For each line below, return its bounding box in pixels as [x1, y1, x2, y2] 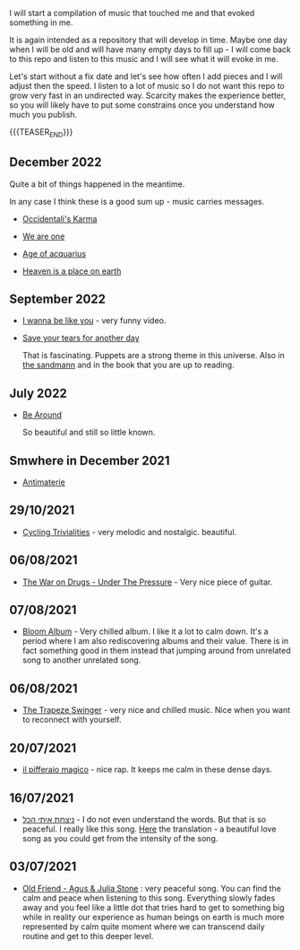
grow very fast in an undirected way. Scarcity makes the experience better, [9, 90, 287, 101]
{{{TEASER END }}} [9, 127, 73, 139]
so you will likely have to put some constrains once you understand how [9, 100, 275, 110]
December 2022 [9, 154, 102, 170]
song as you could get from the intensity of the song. [21, 832, 219, 843]
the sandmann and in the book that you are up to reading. [21, 359, 235, 371]
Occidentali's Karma [21, 213, 98, 224]
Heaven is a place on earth [21, 265, 122, 277]
